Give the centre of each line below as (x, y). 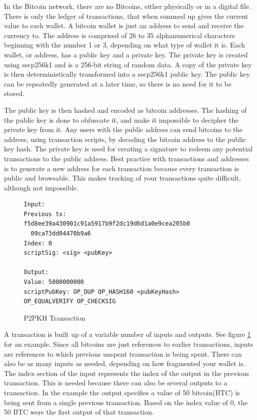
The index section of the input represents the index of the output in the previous (127, 373)
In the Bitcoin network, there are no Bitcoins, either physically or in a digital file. (128, 6)
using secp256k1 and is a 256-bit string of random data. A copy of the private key (128, 64)
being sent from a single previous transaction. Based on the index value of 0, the (126, 402)
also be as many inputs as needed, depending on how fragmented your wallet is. (125, 363)
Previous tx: (45, 214)
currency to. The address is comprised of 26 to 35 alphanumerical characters (120, 35)
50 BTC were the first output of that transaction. (79, 412)
